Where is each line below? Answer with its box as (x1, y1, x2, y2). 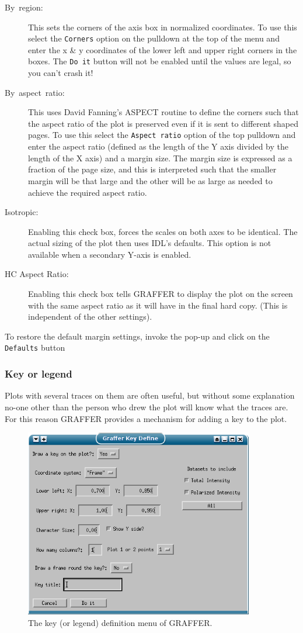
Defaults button (5, 341, 65, 354)
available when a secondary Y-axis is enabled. (28, 248, 191, 260)
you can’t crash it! (28, 67, 93, 79)
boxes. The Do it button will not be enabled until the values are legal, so (28, 55, 291, 67)
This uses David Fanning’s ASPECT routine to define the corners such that (28, 106, 299, 118)
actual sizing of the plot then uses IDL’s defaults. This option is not (28, 237, 271, 249)
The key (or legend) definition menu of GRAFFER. (28, 616, 213, 628)
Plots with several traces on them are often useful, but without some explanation (5, 389, 295, 402)
